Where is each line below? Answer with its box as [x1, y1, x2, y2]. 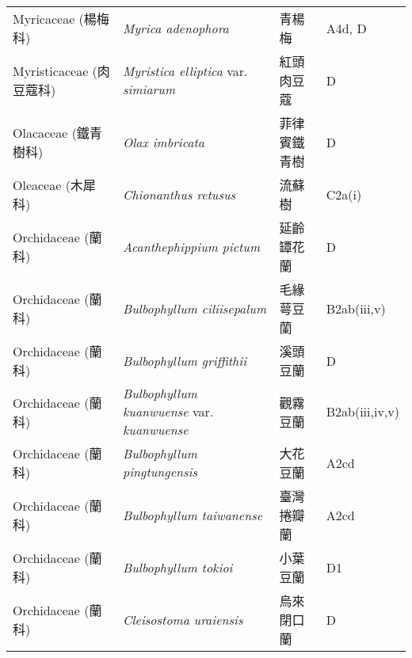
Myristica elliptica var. [122, 62, 248, 80]
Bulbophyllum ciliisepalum [122, 299, 267, 318]
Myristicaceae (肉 [13, 62, 110, 80]
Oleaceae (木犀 [13, 176, 96, 194]
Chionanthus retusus [122, 184, 236, 203]
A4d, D [326, 18, 367, 37]
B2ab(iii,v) [326, 299, 386, 318]
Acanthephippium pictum [122, 237, 260, 256]
